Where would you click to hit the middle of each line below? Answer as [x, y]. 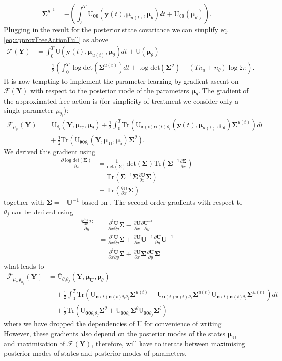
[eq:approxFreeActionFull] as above [56, 39]
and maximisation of [35, 343]
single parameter [29, 110]
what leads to [24, 265]
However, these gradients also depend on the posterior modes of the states [115, 333]
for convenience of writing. [184, 324]
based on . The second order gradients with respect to [162, 202]
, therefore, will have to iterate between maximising [168, 343]
